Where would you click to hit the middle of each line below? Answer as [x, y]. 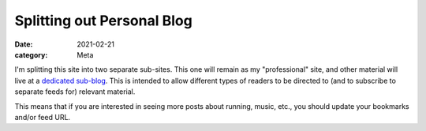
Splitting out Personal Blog [103, 21]
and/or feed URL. [43, 117]
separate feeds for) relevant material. [75, 92]
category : [31, 54]
